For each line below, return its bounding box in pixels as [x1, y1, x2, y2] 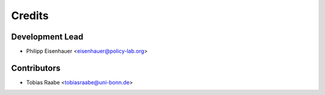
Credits [11, 9, 49, 22]
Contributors [11, 63, 61, 73]
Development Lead [11, 32, 84, 42]
